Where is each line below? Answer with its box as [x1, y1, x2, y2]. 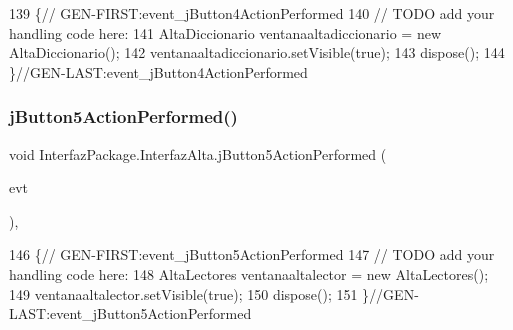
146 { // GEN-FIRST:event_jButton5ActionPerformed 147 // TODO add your [9, 244, 495, 265]
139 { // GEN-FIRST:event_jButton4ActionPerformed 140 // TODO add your [9, 3, 495, 23]
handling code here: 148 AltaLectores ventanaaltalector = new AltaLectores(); [9, 263, 489, 284]
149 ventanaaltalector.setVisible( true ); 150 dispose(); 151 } [9, 283, 370, 304]
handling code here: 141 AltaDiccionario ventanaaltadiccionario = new [9, 22, 442, 43]
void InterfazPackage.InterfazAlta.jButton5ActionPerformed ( [9, 143, 387, 164]
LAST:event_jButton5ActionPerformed [9, 303, 252, 324]
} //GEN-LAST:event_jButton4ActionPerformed [9, 61, 308, 82]
